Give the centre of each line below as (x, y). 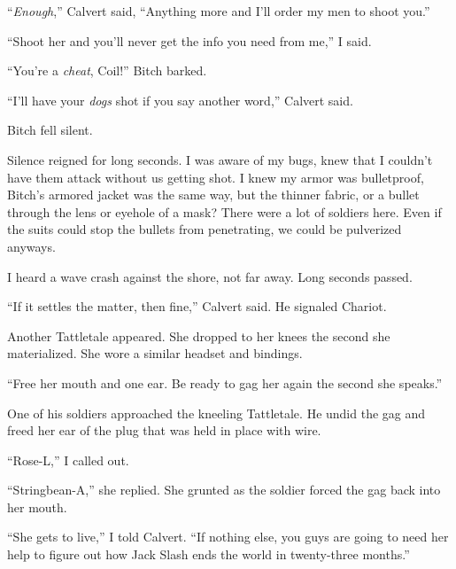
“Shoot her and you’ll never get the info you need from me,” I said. (189, 40)
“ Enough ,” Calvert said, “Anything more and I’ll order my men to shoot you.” (219, 11)
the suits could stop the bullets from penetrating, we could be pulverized (205, 229)
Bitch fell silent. (50, 130)
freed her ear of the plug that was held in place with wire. (164, 430)
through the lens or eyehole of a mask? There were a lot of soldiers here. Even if (224, 211)
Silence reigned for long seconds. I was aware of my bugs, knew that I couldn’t (220, 159)
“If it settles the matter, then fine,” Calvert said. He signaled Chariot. (197, 306)
